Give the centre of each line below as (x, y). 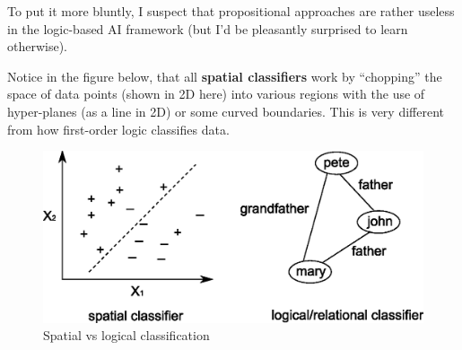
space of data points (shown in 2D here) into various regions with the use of (216, 94)
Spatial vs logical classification (126, 335)
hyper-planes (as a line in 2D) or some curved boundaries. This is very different (226, 111)
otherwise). (38, 46)
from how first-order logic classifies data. (118, 129)
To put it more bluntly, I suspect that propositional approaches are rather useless (231, 11)
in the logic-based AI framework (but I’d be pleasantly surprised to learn (208, 28)
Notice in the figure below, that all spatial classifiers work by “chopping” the (225, 76)
